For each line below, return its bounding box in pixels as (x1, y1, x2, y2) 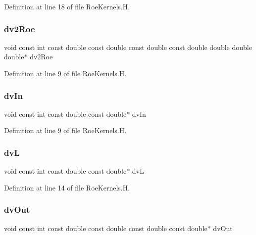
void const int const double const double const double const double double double (4, 42, 252, 52)
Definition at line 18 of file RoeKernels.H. (4, 1, 130, 11)
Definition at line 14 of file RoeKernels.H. (4, 182, 130, 192)
